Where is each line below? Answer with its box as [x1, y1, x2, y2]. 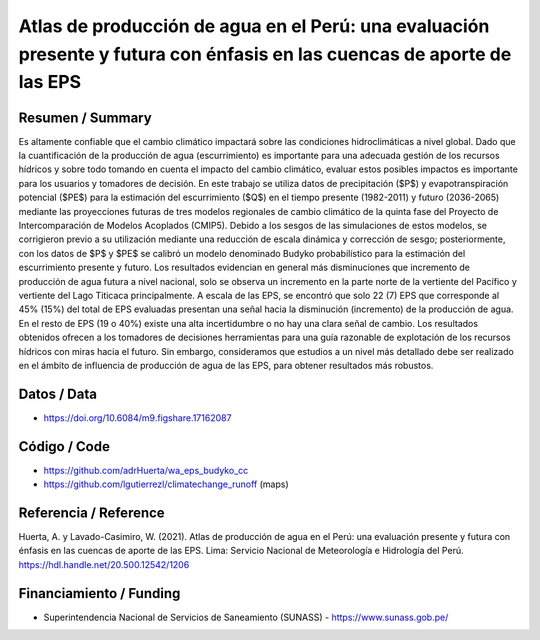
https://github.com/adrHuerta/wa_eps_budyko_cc [43, 464, 249, 476]
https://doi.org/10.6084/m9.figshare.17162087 [43, 411, 232, 424]
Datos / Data [18, 385, 97, 402]
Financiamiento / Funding [18, 585, 181, 602]
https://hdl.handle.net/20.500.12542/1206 [18, 558, 190, 570]
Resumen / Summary [18, 109, 152, 126]
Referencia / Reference [18, 504, 165, 521]
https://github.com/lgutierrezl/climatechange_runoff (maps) [43, 478, 289, 490]
